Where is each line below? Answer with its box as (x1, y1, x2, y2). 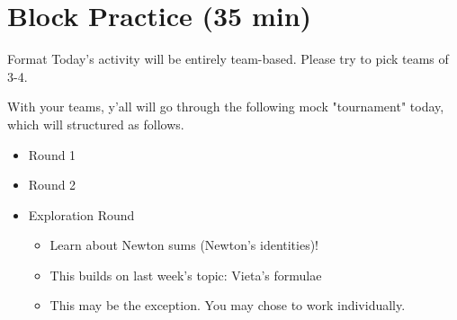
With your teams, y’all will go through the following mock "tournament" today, (7, 97, 444, 116)
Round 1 (28, 145, 76, 164)
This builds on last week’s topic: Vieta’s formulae (49, 265, 322, 284)
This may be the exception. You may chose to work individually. (49, 296, 406, 315)
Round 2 (28, 175, 76, 194)
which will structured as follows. (7, 114, 184, 133)
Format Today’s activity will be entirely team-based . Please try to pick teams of (7, 49, 449, 68)
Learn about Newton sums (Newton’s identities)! (49, 236, 319, 254)
